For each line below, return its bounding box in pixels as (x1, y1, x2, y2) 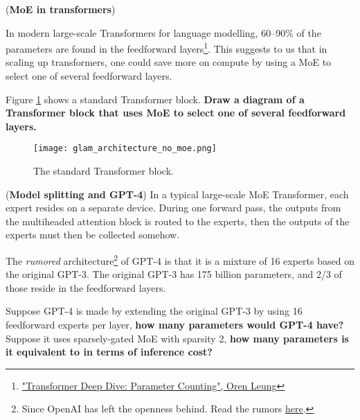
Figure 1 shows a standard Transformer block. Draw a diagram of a (6, 91, 305, 106)
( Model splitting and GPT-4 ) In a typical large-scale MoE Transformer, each (6, 186, 349, 201)
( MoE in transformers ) (6, 2, 116, 16)
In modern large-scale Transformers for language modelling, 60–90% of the (6, 25, 321, 40)
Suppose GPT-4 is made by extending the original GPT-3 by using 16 (6, 304, 303, 318)
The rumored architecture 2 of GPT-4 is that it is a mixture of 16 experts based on (6, 252, 354, 268)
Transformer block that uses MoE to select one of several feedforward (6, 105, 346, 120)
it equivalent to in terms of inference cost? (6, 344, 213, 359)
